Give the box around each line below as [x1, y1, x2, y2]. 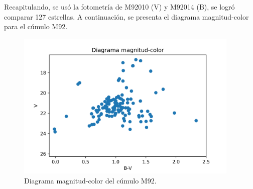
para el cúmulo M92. [4, 21, 68, 32]
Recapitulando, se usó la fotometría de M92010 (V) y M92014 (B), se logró [4, 2, 235, 12]
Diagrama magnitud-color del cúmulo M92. [24, 175, 157, 185]
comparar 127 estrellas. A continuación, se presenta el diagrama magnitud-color [4, 11, 249, 22]
